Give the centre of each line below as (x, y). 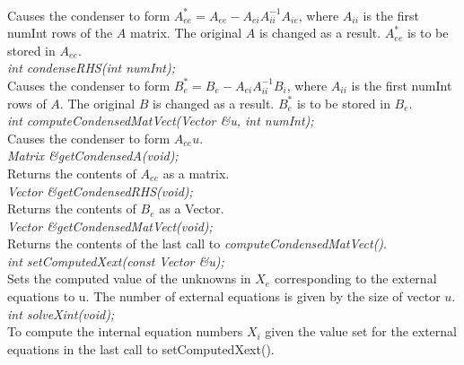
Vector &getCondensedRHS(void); (100, 191)
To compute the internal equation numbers (125, 331)
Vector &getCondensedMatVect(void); (110, 226)
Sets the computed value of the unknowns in (129, 278)
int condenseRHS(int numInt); (92, 68)
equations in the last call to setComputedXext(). (141, 348)
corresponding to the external (355, 278)
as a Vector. (192, 209)
